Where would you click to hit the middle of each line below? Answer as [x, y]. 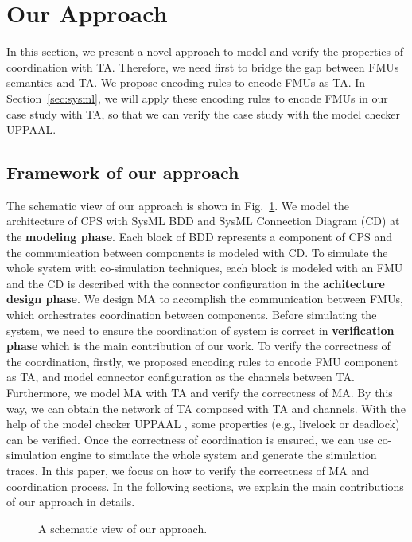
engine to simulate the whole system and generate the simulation [219, 455]
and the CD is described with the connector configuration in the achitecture [196, 283]
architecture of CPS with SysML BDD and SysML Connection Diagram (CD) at [203, 221]
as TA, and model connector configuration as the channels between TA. [181, 377]
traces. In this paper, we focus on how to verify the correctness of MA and [188, 470]
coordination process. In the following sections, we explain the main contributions [205, 486]
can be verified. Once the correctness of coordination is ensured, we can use [190, 439]
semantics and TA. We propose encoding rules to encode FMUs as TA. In [186, 82]
